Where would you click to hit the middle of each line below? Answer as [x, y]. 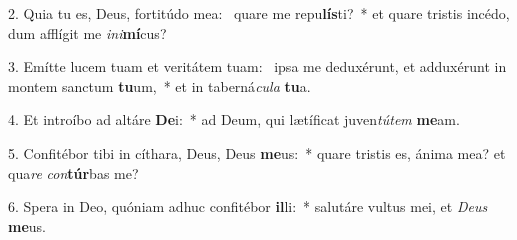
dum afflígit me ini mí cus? [87, 32]
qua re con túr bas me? [73, 172]
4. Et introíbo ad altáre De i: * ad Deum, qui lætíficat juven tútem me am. [234, 119]
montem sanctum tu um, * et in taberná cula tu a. [159, 85]
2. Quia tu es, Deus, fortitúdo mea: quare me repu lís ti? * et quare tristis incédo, [259, 13]
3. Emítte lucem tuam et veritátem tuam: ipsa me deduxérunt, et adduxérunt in [257, 66]
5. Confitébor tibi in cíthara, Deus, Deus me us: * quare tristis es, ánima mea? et [257, 152]
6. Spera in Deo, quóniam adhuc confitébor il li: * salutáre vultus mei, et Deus [248, 206]
